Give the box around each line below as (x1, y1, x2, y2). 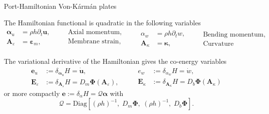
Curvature (203, 40, 234, 47)
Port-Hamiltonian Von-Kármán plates (4, 1, 117, 11)
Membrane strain (68, 38, 119, 45)
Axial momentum (68, 29, 120, 36)
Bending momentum (203, 31, 264, 38)
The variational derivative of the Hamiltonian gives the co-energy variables (4, 56, 227, 66)
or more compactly (4, 88, 60, 98)
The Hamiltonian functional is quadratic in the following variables (4, 17, 201, 27)
